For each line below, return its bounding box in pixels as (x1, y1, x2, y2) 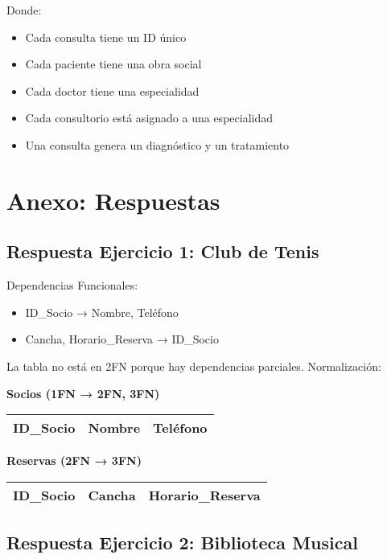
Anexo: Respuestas (6, 183, 220, 216)
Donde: (6, 2, 42, 18)
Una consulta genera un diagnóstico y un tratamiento (25, 136, 290, 153)
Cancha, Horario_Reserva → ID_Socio (25, 331, 219, 347)
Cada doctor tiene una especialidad (25, 82, 200, 99)
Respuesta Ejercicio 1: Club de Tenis (6, 239, 319, 264)
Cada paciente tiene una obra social (25, 55, 202, 72)
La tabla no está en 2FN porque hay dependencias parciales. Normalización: (6, 357, 381, 374)
